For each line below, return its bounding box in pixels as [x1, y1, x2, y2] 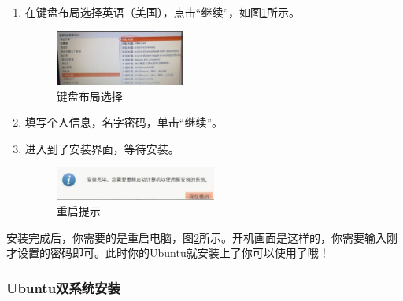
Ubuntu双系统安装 [6, 277, 120, 297]
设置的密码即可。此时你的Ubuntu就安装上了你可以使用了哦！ [17, 244, 330, 261]
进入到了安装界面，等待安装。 [24, 140, 179, 156]
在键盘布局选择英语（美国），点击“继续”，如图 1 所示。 [24, 4, 301, 20]
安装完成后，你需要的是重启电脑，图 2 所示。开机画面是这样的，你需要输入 [6, 229, 386, 245]
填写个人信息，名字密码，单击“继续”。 [24, 114, 224, 130]
